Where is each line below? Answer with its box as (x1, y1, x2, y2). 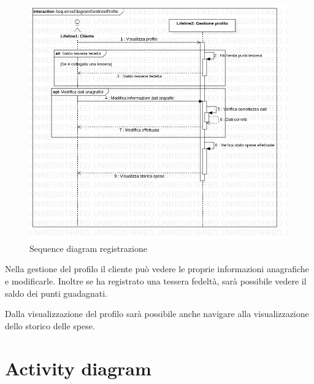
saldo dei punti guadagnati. (5, 286, 107, 299)
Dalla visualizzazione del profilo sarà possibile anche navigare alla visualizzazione (5, 307, 309, 320)
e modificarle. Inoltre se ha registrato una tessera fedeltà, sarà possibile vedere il (5, 275, 307, 288)
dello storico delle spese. (5, 319, 95, 332)
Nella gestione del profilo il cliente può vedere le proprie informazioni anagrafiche (5, 262, 309, 275)
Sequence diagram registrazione (29, 241, 147, 254)
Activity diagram (5, 355, 151, 380)
